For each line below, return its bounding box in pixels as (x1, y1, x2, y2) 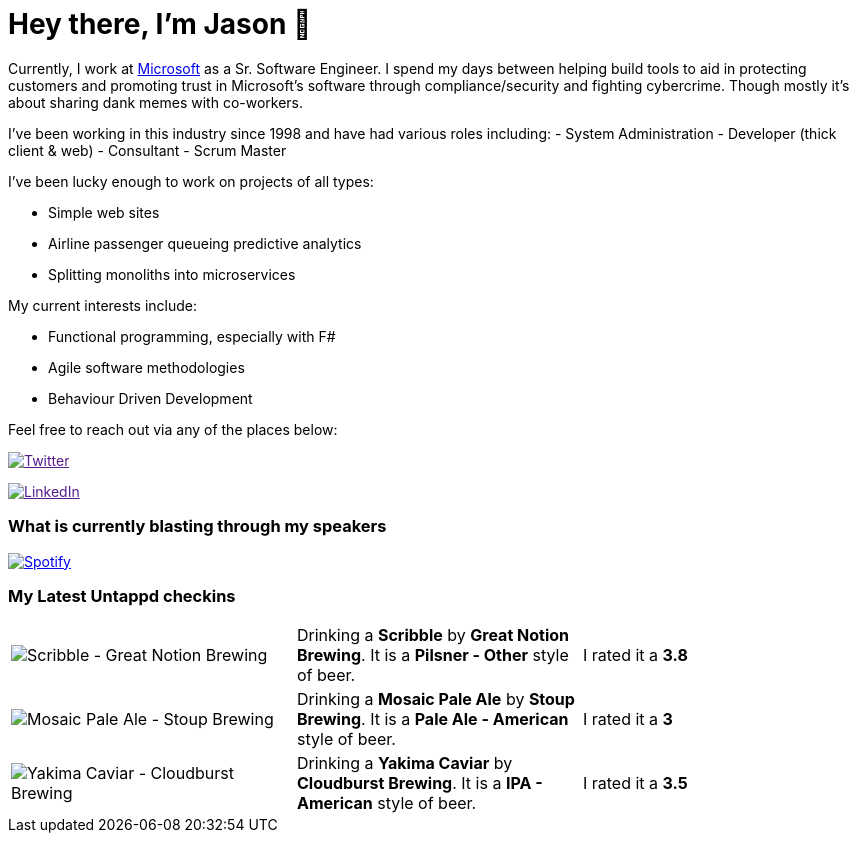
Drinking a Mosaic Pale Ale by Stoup (296, 689, 575, 710)
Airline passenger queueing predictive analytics (48, 234, 362, 252)
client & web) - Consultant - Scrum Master (8, 141, 287, 159)
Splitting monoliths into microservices (48, 265, 296, 283)
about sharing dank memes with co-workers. (8, 93, 304, 111)
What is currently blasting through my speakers (8, 516, 387, 537)
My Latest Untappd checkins (8, 585, 236, 606)
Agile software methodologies (48, 358, 245, 376)
